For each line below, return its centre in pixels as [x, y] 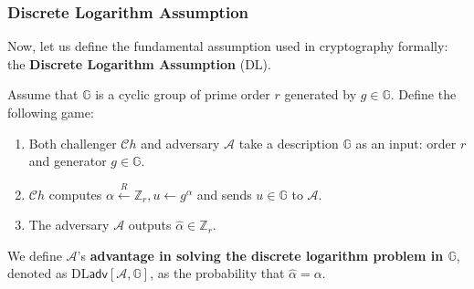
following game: [51, 112]
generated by [321, 94]
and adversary [180, 143]
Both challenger [73, 143]
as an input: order [406, 143]
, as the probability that [217, 273]
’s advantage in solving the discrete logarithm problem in [260, 255]
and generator [68, 161]
